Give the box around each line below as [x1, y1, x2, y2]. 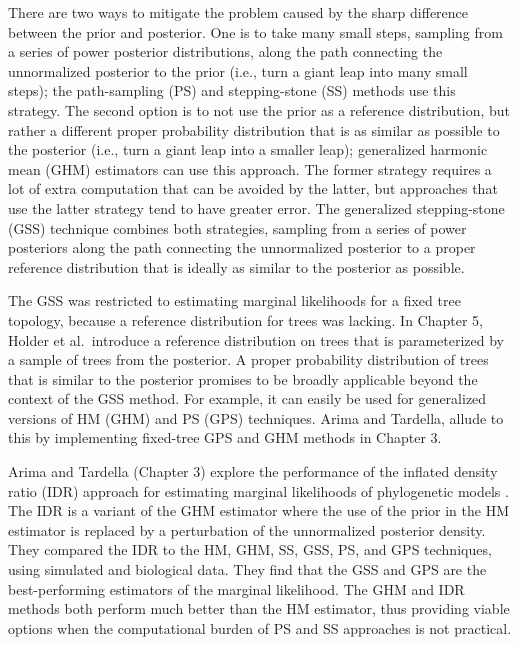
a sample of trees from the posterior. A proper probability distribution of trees [8, 349, 489, 370]
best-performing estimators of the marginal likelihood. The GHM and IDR [8, 578, 465, 599]
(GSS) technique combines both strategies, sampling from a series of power [8, 217, 467, 238]
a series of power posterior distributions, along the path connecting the [8, 41, 443, 62]
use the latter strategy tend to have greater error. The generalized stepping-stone [8, 197, 505, 218]
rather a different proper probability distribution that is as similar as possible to [8, 119, 500, 140]
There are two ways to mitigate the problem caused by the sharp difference [8, 2, 469, 22]
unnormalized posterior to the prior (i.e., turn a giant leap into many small [8, 60, 468, 81]
